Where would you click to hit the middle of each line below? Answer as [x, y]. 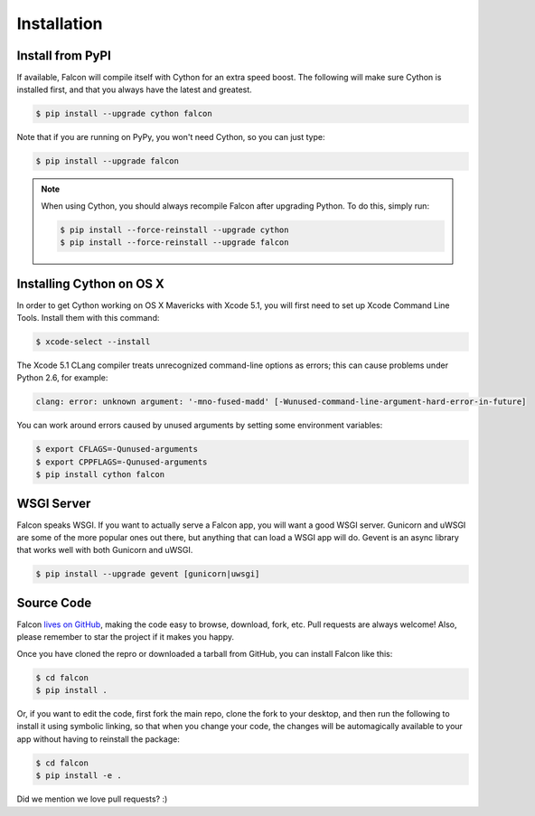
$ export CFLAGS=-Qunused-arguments [117, 449]
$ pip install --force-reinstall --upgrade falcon [174, 243]
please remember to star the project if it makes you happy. [126, 637]
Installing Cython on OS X [90, 283]
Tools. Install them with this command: [88, 318]
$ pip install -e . [79, 776]
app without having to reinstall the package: [98, 739]
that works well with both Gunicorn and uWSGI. [105, 550]
